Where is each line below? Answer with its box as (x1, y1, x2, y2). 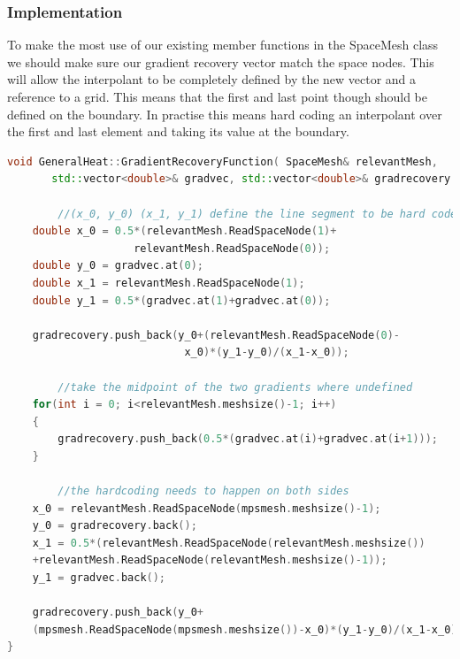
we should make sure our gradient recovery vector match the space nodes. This (7, 52, 434, 71)
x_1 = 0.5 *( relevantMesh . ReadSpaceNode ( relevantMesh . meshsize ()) (32, 536, 425, 549)
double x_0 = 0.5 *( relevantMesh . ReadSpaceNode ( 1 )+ (32, 225, 337, 238)
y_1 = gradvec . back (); (32, 571, 166, 585)
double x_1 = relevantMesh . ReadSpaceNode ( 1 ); (32, 276, 305, 289)
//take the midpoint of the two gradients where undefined (57, 380, 413, 394)
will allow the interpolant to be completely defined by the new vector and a (7, 70, 417, 88)
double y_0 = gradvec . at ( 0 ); (32, 259, 204, 272)
